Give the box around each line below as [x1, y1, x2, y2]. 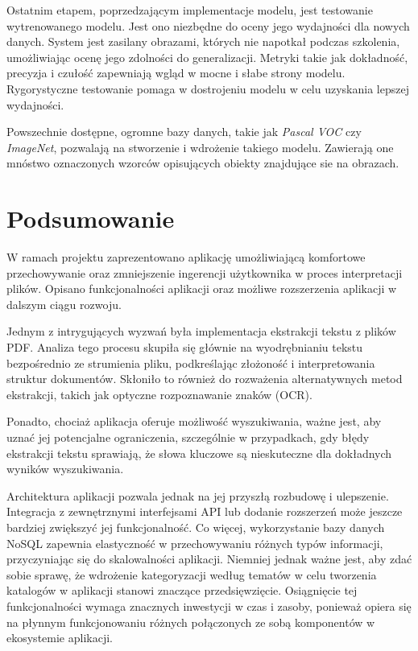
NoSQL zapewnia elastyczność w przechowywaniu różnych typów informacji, [6, 534, 383, 551]
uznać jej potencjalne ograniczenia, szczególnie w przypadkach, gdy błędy [6, 429, 370, 445]
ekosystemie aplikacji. [6, 629, 113, 646]
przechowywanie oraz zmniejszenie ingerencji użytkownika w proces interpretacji [6, 264, 403, 281]
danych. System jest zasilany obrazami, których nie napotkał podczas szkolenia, [6, 33, 400, 50]
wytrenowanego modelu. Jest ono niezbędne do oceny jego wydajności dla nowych [6, 17, 410, 34]
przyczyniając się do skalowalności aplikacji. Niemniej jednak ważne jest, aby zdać [6, 550, 412, 567]
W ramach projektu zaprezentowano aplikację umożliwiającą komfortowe [6, 249, 366, 266]
